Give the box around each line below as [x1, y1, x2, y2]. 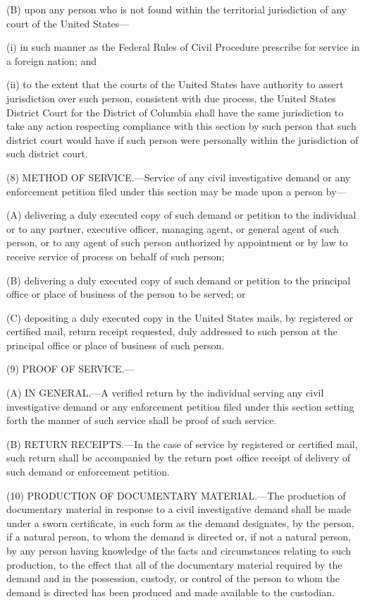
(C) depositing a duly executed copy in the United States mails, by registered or [6, 310, 353, 325]
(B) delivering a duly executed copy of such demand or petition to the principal [6, 272, 351, 287]
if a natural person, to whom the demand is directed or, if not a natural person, [6, 529, 351, 544]
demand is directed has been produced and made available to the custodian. [6, 584, 335, 599]
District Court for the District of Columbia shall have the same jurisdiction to [6, 104, 344, 119]
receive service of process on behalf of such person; [6, 248, 225, 263]
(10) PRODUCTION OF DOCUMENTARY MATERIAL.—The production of [6, 488, 346, 502]
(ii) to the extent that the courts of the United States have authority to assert [6, 77, 344, 92]
